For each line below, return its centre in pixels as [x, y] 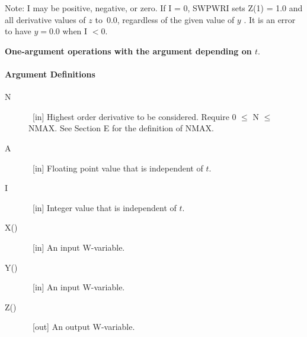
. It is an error [270, 19]
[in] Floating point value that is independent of [118, 168]
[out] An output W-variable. [84, 327]
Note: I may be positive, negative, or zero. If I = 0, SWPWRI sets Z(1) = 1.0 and [154, 8]
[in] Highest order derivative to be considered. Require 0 [134, 116]
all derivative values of [45, 19]
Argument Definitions [50, 74]
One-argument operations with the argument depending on [128, 51]
